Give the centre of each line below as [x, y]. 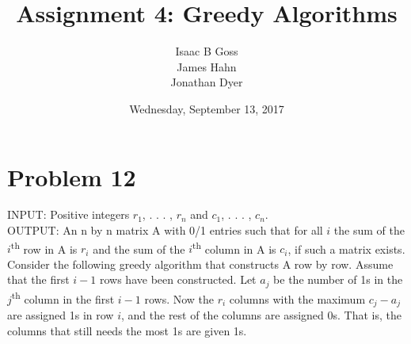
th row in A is [44, 247]
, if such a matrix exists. [346, 248]
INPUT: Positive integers [68, 214]
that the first [38, 279]
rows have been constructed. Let [178, 279]
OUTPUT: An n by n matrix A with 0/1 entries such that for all [165, 230]
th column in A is [234, 247]
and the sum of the [139, 248]
